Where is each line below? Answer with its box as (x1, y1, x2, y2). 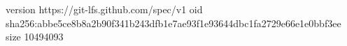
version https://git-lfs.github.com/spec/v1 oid (6, 2, 203, 16)
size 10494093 (6, 29, 64, 44)
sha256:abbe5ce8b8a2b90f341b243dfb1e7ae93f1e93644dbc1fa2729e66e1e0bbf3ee (6, 15, 341, 30)
